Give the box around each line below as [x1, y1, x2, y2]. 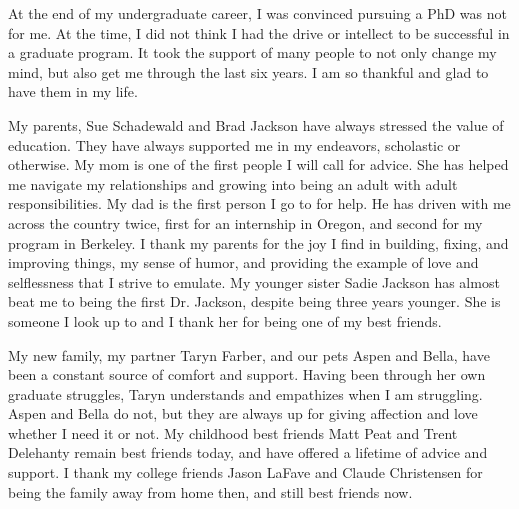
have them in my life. [8, 81, 138, 102]
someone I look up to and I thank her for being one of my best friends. [8, 310, 442, 331]
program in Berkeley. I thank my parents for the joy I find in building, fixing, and [8, 232, 509, 253]
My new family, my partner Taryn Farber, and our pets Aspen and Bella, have [8, 344, 490, 365]
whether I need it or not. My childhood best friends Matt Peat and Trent [8, 422, 458, 443]
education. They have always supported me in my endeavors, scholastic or [8, 134, 461, 155]
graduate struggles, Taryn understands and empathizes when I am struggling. [8, 383, 483, 404]
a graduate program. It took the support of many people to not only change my [8, 42, 497, 63]
